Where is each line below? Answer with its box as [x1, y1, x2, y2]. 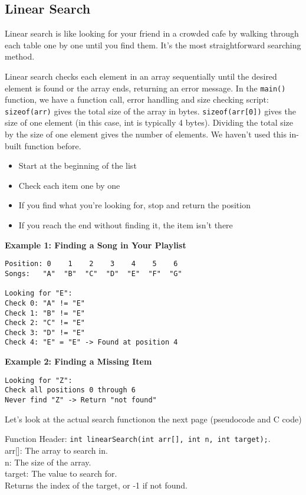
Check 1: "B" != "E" [5, 309, 85, 317]
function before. [24, 139, 81, 152]
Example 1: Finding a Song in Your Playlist [5, 238, 186, 251]
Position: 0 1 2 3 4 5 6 [5, 260, 178, 268]
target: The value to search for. [5, 467, 117, 480]
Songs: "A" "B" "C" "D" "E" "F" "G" [5, 269, 182, 278]
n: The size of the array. [5, 455, 91, 468]
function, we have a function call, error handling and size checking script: [5, 93, 269, 106]
